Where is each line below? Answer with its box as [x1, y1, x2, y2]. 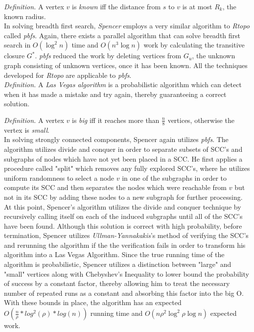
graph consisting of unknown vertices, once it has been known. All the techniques [4, 60, 248, 70]
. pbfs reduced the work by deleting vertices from [35, 50, 182, 61]
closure [4, 50, 25, 61]
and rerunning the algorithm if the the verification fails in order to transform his [4, 239, 246, 250]
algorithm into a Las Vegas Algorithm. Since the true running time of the [4, 249, 225, 260]
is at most [182, 1, 212, 11]
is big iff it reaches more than [72, 115, 160, 125]
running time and [90, 308, 143, 318]
